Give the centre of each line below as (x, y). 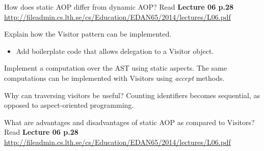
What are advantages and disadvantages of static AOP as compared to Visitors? (129, 122)
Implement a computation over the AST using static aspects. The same (116, 68)
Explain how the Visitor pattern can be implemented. (88, 34)
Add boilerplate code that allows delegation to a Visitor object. (115, 51)
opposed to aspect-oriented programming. (69, 105)
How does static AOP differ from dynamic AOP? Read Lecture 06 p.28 (119, 7)
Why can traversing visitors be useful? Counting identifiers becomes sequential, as (132, 95)
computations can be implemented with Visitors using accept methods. (114, 78)
